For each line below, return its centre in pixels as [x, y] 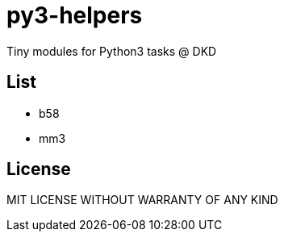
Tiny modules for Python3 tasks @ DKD [112, 51]
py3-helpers [75, 15]
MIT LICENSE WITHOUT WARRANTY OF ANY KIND [142, 200]
